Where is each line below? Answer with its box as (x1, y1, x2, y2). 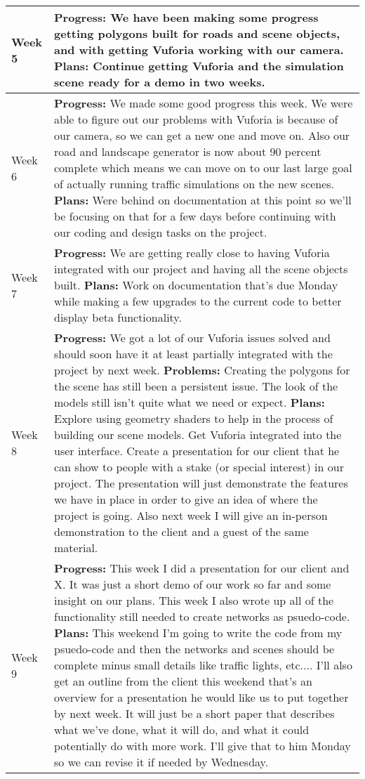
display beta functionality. (54, 309, 182, 325)
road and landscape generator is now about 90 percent (54, 143, 321, 159)
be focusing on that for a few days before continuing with (54, 208, 336, 224)
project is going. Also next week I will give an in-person (54, 507, 328, 523)
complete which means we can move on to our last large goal (54, 159, 352, 176)
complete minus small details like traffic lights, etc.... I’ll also (54, 657, 352, 673)
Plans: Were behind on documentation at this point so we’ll (54, 192, 352, 208)
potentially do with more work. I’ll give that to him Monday (54, 738, 351, 754)
